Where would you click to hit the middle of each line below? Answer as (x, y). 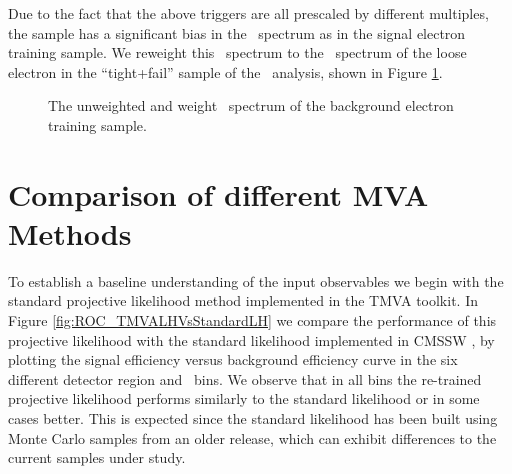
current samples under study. (97, 457)
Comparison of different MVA (218, 193)
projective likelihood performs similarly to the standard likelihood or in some (244, 398)
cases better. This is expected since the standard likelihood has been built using (253, 418)
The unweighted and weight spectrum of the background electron (251, 105)
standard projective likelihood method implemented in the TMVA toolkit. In (243, 300)
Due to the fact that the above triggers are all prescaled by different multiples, (248, 13)
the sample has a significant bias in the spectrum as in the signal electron (237, 32)
